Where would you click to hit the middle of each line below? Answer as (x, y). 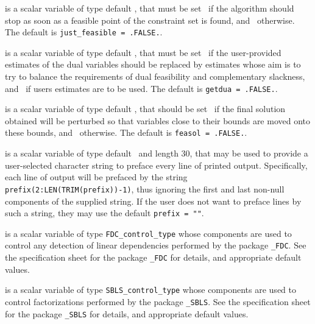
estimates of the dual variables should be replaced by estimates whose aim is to (153, 64)
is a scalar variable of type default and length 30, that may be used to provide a (157, 153)
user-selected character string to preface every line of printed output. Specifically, (156, 165)
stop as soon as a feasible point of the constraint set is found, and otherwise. (150, 20)
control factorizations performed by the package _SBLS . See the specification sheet (158, 302)
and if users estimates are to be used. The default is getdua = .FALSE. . (141, 88)
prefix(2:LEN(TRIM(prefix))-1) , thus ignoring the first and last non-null (145, 188)
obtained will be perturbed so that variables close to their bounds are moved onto (158, 120)
